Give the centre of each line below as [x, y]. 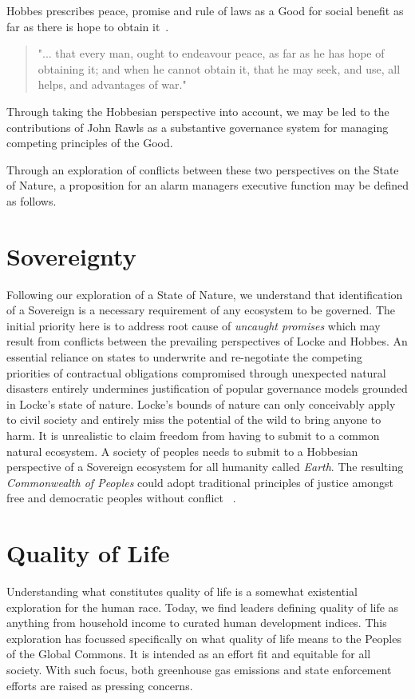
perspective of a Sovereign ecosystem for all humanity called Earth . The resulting [205, 467]
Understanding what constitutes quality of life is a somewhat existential [182, 591]
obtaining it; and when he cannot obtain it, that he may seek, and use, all [219, 68]
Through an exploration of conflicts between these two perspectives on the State [203, 169]
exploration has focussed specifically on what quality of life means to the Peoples [204, 638]
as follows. [32, 200]
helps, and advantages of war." [112, 84]
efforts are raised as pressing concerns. [100, 685]
